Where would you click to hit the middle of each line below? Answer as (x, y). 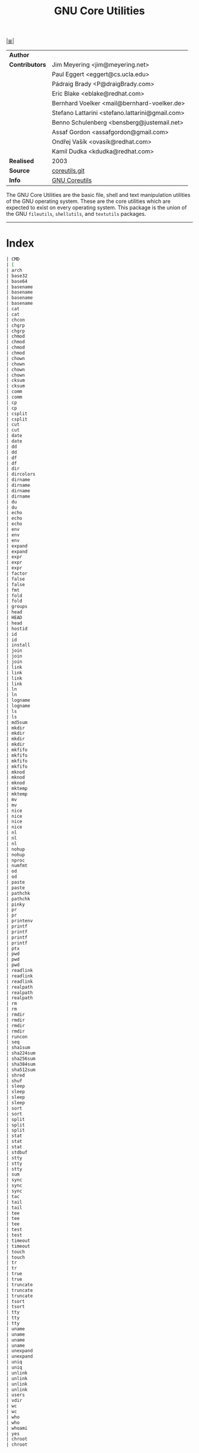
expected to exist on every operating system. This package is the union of (97, 208)
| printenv (20, 921)
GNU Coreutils (72, 180)
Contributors (28, 65)
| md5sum (17, 722)
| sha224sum (21, 1053)
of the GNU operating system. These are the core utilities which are (88, 201)
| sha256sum (21, 1059)
